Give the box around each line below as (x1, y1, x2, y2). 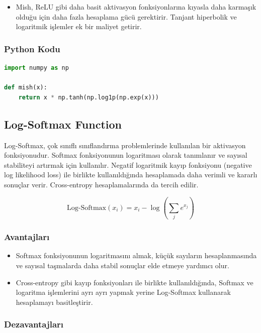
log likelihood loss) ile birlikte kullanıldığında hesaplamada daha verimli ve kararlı (4, 169, 257, 180)
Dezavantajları (4, 318, 64, 330)
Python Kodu (4, 42, 60, 55)
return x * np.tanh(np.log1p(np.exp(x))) (18, 93, 159, 101)
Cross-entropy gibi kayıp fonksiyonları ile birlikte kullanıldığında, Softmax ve (16, 277, 253, 287)
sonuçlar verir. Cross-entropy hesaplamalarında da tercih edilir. (4, 179, 199, 189)
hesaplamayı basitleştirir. (16, 296, 93, 307)
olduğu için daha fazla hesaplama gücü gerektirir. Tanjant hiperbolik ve (16, 11, 237, 22)
